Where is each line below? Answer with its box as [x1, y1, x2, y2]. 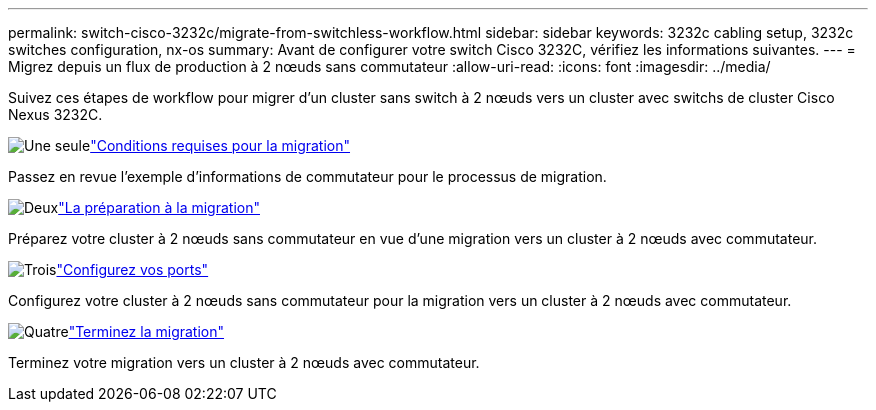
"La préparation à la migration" [58, 199, 260, 216]
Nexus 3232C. [8, 106, 103, 123]
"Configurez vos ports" [56, 261, 209, 278]
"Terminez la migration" [68, 323, 225, 340]
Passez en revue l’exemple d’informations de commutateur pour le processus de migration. [8, 168, 607, 185]
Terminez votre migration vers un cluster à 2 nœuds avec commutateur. [8, 354, 480, 371]
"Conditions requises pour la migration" [90, 137, 351, 154]
